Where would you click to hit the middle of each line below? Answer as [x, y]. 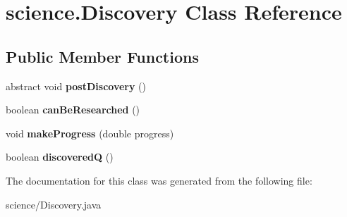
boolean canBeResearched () [73, 110]
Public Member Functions [102, 56]
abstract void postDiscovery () [76, 86]
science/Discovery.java [54, 204]
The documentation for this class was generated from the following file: [159, 180]
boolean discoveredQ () [60, 157]
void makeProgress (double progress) [90, 133]
